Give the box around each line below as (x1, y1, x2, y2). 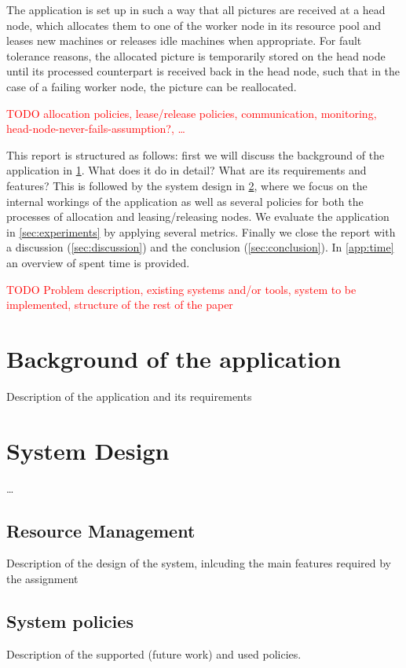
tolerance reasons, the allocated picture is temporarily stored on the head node (6, 47, 386, 64)
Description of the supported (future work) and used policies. (6, 645, 302, 662)
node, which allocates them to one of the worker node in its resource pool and (6, 17, 382, 33)
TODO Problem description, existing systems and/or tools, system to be (6, 281, 357, 297)
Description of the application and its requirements (6, 387, 252, 404)
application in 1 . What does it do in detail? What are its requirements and (6, 162, 367, 178)
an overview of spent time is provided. (6, 254, 190, 270)
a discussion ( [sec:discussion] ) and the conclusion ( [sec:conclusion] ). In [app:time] (6, 239, 394, 255)
